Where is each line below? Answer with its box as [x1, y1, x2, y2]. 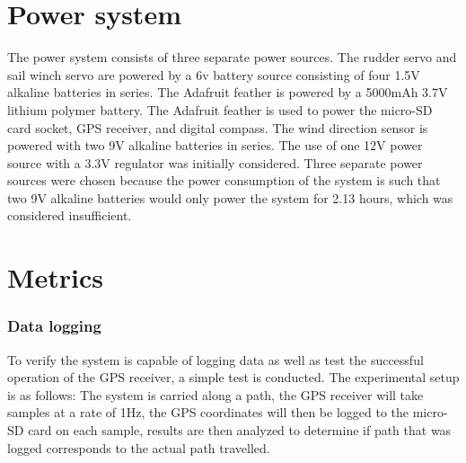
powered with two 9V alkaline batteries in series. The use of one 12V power [7, 136, 423, 155]
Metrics [7, 259, 104, 296]
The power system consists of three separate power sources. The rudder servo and [7, 48, 457, 67]
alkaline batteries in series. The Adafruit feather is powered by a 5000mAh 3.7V [7, 83, 448, 102]
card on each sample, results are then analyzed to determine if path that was [28, 421, 452, 440]
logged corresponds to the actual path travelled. [7, 438, 270, 457]
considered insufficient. [7, 206, 132, 225]
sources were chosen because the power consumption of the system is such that [7, 171, 441, 190]
